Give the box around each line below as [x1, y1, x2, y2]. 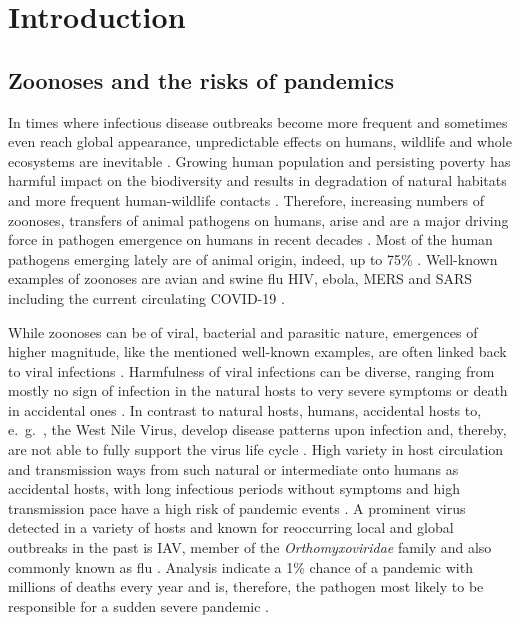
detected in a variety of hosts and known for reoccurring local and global [8, 517, 454, 538]
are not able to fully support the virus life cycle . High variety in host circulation [8, 439, 504, 460]
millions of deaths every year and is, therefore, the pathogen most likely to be [8, 576, 484, 597]
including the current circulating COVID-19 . [8, 287, 285, 308]
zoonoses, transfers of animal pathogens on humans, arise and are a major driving [8, 209, 509, 230]
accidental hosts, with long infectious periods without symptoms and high [8, 478, 461, 499]
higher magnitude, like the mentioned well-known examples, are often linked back [8, 341, 507, 362]
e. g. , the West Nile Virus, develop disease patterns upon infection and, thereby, [8, 419, 507, 440]
